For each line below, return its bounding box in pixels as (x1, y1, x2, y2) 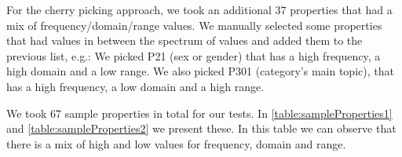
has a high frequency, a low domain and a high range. (6, 78, 265, 94)
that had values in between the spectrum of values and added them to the (6, 32, 363, 49)
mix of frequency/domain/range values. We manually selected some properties (6, 16, 382, 33)
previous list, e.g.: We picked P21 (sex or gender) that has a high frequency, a (6, 47, 381, 64)
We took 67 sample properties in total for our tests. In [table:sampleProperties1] (6, 104, 393, 121)
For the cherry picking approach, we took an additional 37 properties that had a (6, 2, 393, 17)
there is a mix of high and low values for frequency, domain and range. (6, 135, 346, 152)
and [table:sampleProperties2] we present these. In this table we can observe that (6, 120, 397, 137)
